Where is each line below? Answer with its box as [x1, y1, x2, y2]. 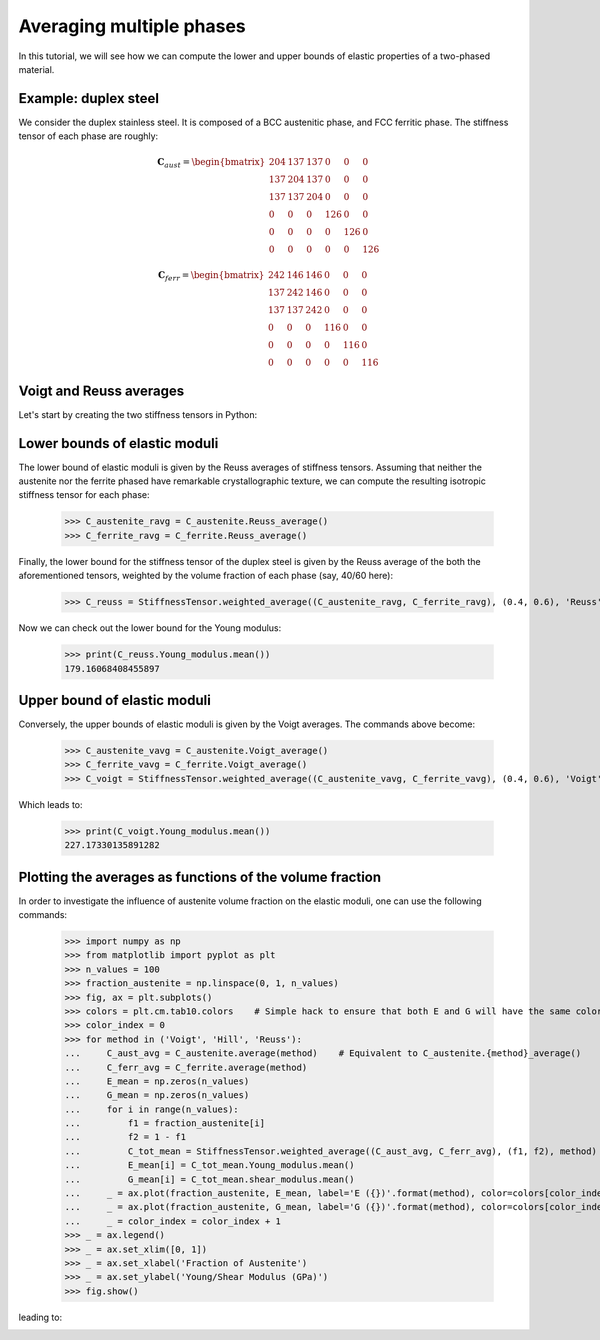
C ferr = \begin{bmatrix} [158, 270, 265, 284]
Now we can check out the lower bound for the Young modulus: [18, 622, 282, 634]
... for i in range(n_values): [64, 1103, 239, 1115]
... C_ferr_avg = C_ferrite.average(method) [64, 1061, 308, 1073]
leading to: [18, 1311, 63, 1323]
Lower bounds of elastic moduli [18, 435, 219, 452]
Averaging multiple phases [18, 15, 247, 37]
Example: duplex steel [18, 90, 160, 107]
